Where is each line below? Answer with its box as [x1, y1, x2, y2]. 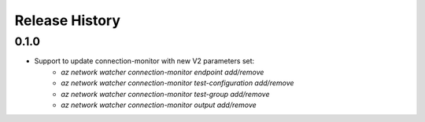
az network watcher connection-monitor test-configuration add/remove [61, 78, 294, 88]
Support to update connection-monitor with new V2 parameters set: [34, 56, 255, 66]
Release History [14, 12, 121, 29]
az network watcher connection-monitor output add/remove [61, 100, 257, 109]
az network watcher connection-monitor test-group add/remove [61, 89, 270, 99]
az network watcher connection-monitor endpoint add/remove [61, 67, 264, 77]
